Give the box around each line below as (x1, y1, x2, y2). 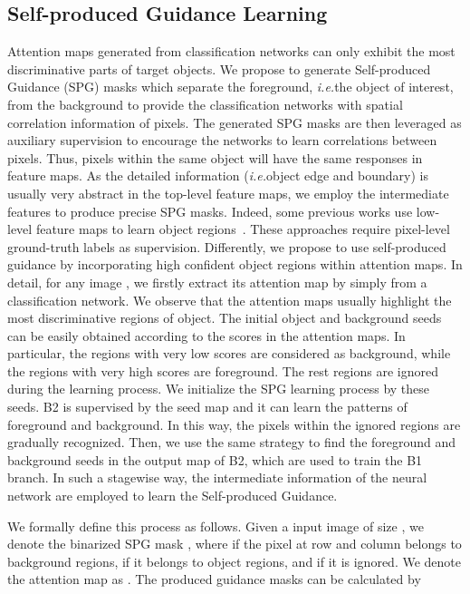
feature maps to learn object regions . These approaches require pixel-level (35, 219, 450, 239)
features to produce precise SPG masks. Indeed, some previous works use (7, 201, 413, 220)
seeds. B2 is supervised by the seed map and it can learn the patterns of (7, 397, 408, 416)
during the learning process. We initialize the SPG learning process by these (7, 379, 430, 398)
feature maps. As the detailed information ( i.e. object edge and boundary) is (7, 166, 429, 185)
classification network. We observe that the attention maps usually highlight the (7, 290, 452, 309)
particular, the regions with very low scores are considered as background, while (7, 344, 451, 363)
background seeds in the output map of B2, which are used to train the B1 (7, 450, 423, 469)
